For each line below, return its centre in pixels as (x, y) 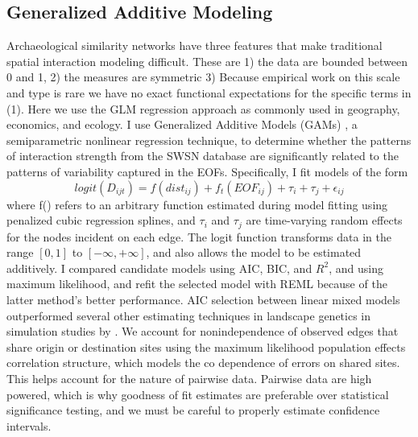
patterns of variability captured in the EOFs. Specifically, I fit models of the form (207, 171)
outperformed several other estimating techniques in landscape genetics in (189, 315)
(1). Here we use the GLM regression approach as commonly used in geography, (203, 108)
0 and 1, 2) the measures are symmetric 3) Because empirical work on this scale (203, 77)
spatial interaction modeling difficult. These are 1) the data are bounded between (207, 61)
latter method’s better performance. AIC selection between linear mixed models (203, 299)
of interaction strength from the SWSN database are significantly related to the (203, 156)
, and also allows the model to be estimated (254, 252)
